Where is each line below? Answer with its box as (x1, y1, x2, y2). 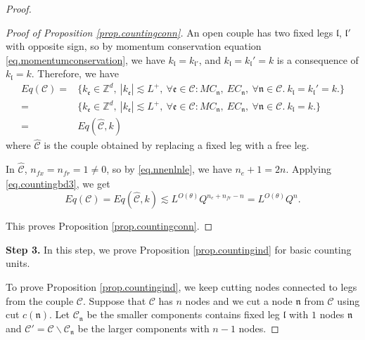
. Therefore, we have (31, 66, 119, 81)
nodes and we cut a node (185, 293, 293, 308)
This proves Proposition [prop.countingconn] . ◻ (6, 218, 213, 233)
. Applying (286, 162, 331, 176)
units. (6, 256, 30, 270)
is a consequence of (276, 52, 359, 67)
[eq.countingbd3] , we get (6, 176, 110, 190)
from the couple (6, 293, 74, 308)
